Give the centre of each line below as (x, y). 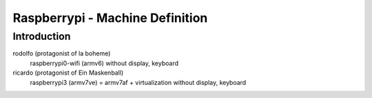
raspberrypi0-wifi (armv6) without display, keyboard (104, 63)
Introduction (42, 36)
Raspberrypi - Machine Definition (110, 18)
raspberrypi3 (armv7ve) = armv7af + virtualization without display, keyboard (138, 82)
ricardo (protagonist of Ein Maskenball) (68, 73)
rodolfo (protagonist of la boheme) (62, 53)
